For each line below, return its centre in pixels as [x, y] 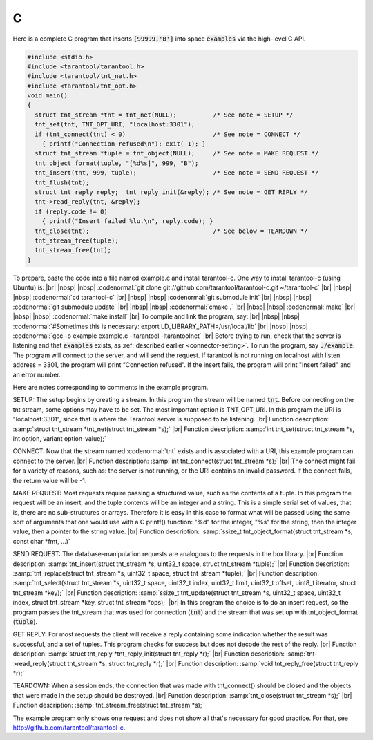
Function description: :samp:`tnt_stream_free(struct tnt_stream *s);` [108, 705]
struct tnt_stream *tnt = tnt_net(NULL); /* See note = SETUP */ [164, 115]
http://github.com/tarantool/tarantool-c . [69, 727]
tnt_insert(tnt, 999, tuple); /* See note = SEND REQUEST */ [177, 173]
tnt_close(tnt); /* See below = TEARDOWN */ [171, 231]
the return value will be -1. [50, 480]
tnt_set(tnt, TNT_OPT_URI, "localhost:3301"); [115, 125]
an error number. [37, 374]
